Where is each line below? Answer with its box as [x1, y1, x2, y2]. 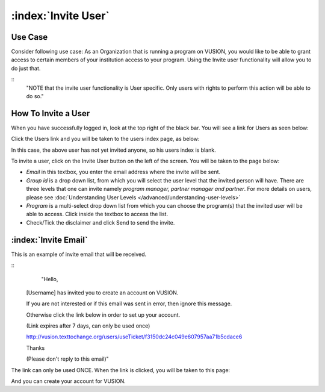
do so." [26, 93, 45, 100]
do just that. [11, 64, 41, 72]
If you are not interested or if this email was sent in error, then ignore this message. [26, 300, 232, 307]
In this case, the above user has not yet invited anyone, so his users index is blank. [11, 146, 216, 154]
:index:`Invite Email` [11, 235, 88, 245]
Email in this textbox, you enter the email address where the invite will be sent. [26, 169, 221, 176]
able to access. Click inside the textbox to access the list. [26, 211, 169, 218]
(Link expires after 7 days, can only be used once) [26, 322, 150, 329]
